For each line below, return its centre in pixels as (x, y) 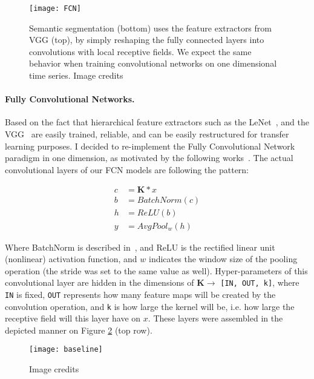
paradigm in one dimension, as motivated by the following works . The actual (149, 158)
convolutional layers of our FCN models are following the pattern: (127, 169)
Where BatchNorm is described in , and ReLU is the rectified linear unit (140, 247)
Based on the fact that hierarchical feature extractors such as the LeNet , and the (157, 122)
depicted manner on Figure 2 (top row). (79, 330)
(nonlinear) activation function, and (71, 259)
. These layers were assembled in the (215, 318)
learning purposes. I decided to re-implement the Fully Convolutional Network (150, 146)
